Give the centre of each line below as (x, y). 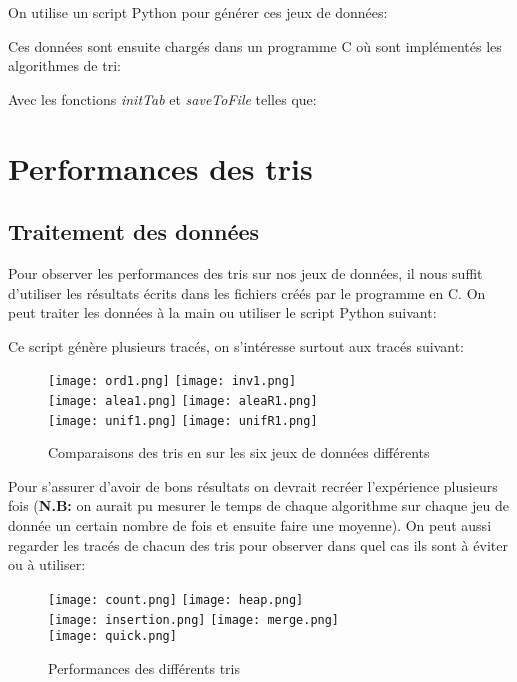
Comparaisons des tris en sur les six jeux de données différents (239, 452)
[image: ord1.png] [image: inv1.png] (172, 381)
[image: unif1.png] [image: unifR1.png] (183, 420)
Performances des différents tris (144, 667)
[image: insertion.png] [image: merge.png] (194, 619)
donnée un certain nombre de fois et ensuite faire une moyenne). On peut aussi (250, 525)
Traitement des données (134, 231)
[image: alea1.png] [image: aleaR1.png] (183, 400)
